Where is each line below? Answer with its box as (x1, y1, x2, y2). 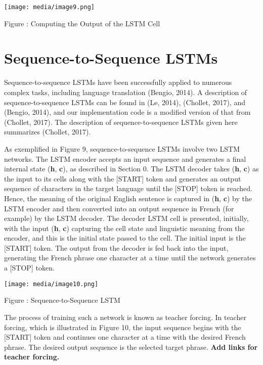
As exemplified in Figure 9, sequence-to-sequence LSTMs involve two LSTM (4, 143, 240, 154)
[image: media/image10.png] (4, 280, 99, 288)
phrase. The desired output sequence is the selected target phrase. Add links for (4, 341, 258, 352)
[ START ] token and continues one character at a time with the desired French (4, 332, 246, 342)
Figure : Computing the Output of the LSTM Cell (4, 18, 160, 28)
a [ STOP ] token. (4, 262, 55, 273)
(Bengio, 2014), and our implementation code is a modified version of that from (4, 107, 251, 117)
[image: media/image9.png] (4, 4, 95, 11)
